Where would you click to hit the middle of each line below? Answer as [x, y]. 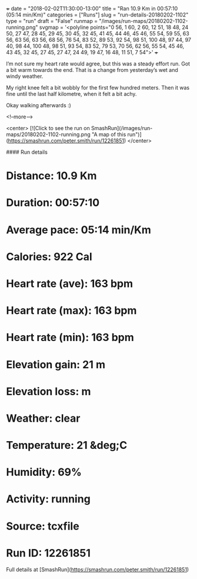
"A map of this [109, 134]
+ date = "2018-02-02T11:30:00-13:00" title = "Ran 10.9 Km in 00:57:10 [92, 9]
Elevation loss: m [49, 391]
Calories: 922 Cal [49, 257]
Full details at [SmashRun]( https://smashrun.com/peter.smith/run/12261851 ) [98, 569]
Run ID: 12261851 [49, 553]
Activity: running [49, 499]
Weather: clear [43, 418]
